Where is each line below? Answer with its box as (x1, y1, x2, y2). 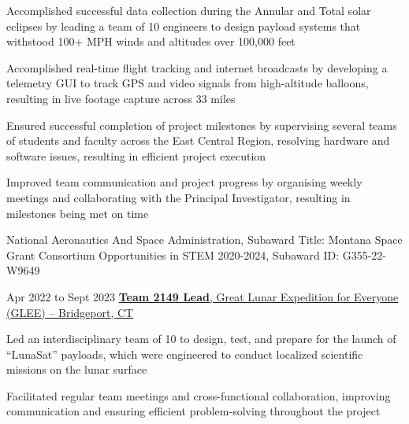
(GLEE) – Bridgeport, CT (6, 304, 134, 320)
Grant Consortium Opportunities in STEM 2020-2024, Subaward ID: (6, 246, 340, 263)
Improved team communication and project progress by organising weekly (6, 174, 363, 190)
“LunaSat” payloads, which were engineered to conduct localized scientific (6, 345, 363, 362)
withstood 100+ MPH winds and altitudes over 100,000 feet (6, 33, 296, 50)
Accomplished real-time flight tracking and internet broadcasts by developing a (6, 59, 388, 76)
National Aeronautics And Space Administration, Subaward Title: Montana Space (6, 231, 403, 248)
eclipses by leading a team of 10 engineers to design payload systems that (6, 17, 361, 34)
